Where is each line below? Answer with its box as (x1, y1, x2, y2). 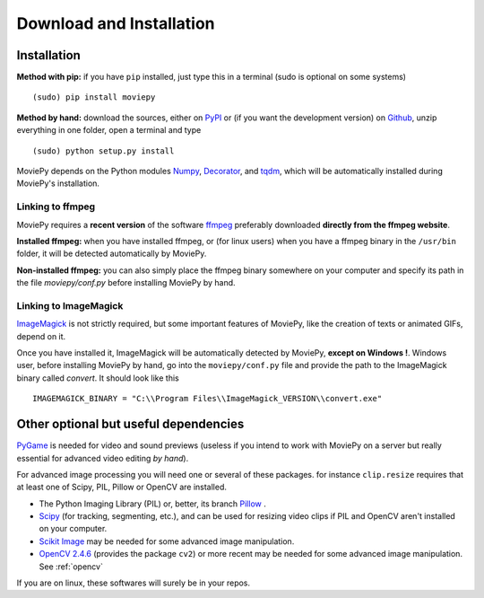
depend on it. (16, 330, 66, 341)
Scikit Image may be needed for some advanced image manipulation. (39, 535, 295, 547)
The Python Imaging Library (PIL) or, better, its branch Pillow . (39, 498, 266, 509)
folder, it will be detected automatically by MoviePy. (16, 248, 207, 259)
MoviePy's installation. (16, 178, 100, 189)
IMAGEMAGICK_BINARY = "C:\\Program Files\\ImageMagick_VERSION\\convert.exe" (32, 393, 383, 404)
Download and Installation (16, 13, 215, 33)
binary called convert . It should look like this (16, 373, 179, 383)
